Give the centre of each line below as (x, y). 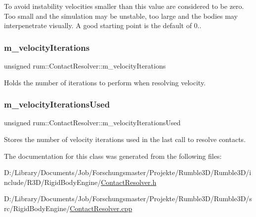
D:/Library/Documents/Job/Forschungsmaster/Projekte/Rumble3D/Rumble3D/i (128, 172)
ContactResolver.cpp (101, 208)
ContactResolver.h (129, 182)
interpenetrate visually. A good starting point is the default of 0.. (103, 25)
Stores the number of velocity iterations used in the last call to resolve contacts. (125, 139)
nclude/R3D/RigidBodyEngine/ (53, 182)
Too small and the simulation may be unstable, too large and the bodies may (121, 16)
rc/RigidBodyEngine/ (37, 208)
